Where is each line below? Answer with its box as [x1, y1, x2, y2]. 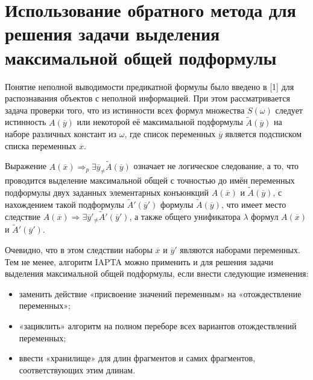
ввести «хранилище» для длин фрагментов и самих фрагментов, [19, 352, 256, 364]
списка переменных [5, 139, 77, 152]
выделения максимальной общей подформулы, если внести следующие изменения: [5, 267, 309, 280]
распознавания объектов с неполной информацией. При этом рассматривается [5, 92, 290, 105]
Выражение [5, 159, 46, 172]
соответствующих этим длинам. [19, 363, 136, 376]
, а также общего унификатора [129, 210, 241, 222]
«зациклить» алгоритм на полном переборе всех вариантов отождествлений [19, 319, 297, 332]
